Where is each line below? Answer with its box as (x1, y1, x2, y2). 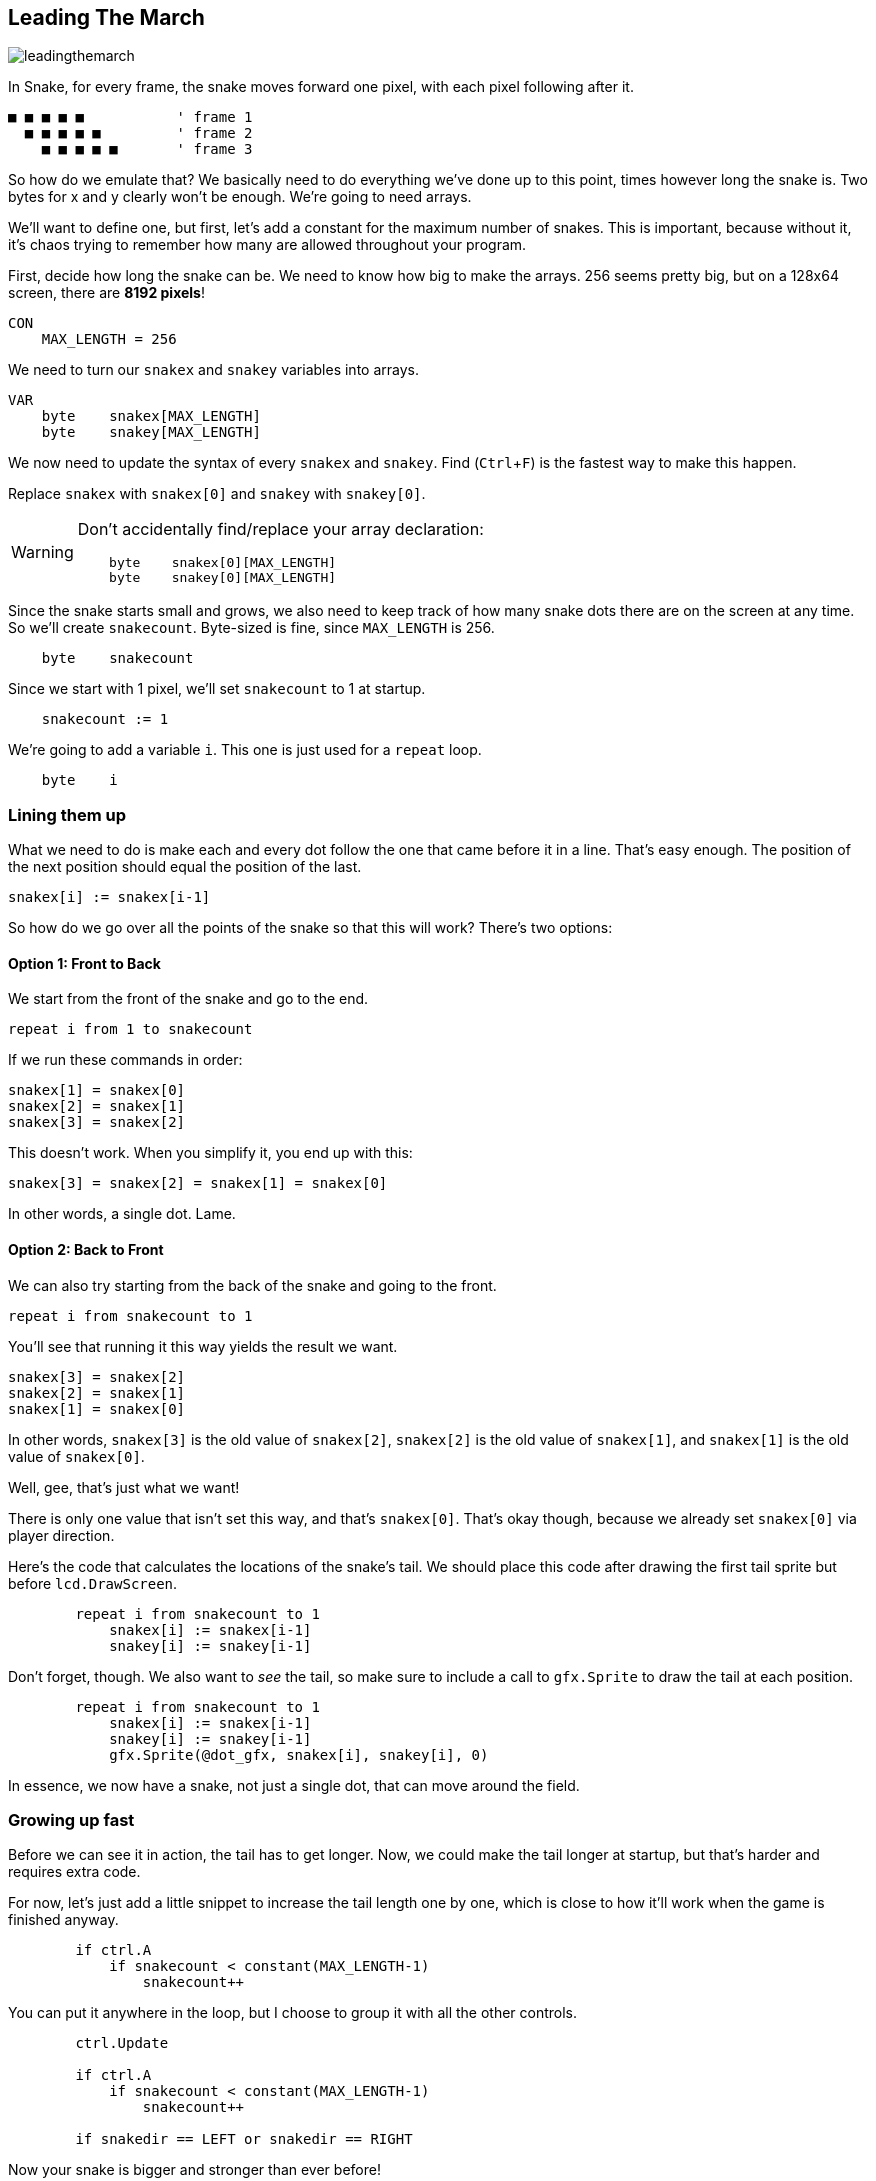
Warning (11, 542, 74, 563)
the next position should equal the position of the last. (8, 858, 362, 876)
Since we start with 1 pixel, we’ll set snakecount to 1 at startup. (8, 680, 426, 698)
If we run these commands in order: (8, 1051, 243, 1069)
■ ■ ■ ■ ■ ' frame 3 (41, 141, 253, 158)
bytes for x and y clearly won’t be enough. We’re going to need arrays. (8, 188, 472, 206)
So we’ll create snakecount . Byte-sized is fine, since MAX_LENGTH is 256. (8, 619, 495, 637)
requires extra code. (8, 1863, 141, 1881)
